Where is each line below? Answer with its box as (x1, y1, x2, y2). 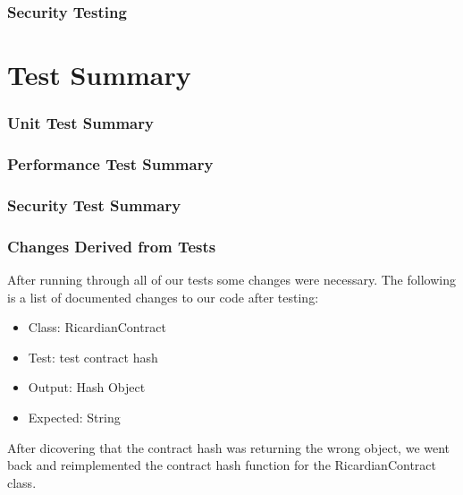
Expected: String (28, 407, 121, 426)
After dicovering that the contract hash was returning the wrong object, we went (7, 438, 450, 457)
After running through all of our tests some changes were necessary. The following (7, 269, 456, 288)
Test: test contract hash (28, 347, 158, 366)
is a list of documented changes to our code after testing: (7, 287, 319, 306)
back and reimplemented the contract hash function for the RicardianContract (7, 456, 436, 474)
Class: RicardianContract (28, 318, 166, 337)
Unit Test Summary (7, 112, 154, 134)
